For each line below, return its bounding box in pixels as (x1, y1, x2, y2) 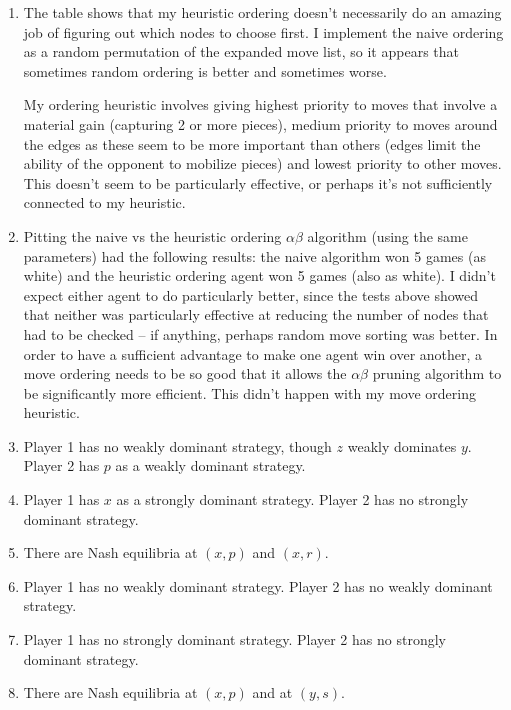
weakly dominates (347, 435, 457, 456)
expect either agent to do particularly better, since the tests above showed (23, 284, 479, 305)
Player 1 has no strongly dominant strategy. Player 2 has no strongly (23, 629, 446, 650)
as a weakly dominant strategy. (115, 455, 306, 476)
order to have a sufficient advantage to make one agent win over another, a (23, 343, 483, 364)
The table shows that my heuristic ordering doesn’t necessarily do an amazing (23, 2, 502, 22)
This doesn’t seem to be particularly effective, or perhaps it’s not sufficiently (23, 172, 493, 193)
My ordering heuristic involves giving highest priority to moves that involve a (23, 94, 498, 115)
